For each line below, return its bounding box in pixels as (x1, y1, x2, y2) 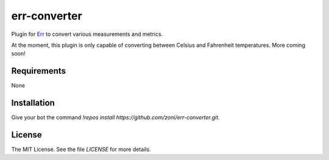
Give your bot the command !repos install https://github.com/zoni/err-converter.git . (11, 114, 220, 121)
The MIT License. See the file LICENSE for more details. (11, 146, 152, 153)
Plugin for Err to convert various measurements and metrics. (11, 30, 163, 38)
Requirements (11, 66, 66, 76)
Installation (11, 98, 55, 108)
